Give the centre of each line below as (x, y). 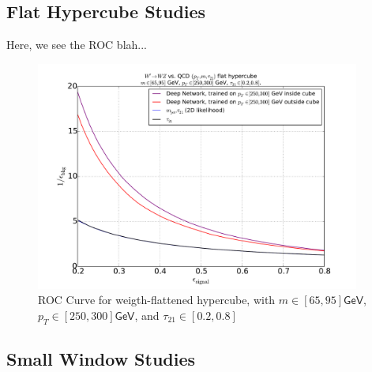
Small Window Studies (101, 358)
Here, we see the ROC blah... (77, 45)
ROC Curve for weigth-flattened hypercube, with (157, 300)
